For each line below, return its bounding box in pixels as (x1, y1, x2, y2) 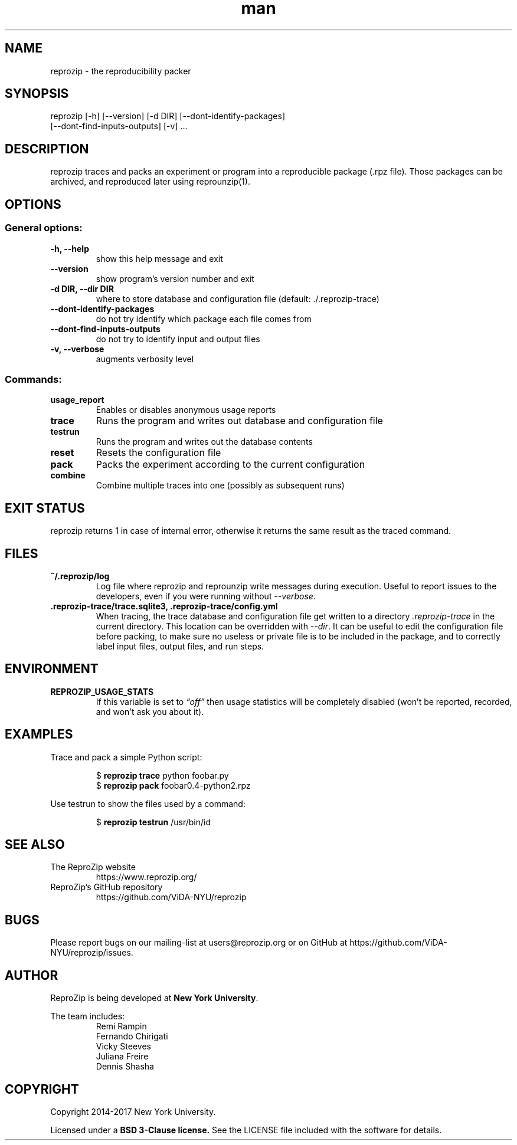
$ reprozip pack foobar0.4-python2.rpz (96, 780, 251, 790)
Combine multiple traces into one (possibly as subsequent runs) (96, 480, 345, 491)
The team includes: (50, 1011, 125, 1022)
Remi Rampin (96, 1021, 147, 1032)
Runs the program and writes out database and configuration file (96, 415, 383, 427)
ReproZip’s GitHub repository (50, 882, 163, 893)
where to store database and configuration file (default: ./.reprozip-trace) (96, 293, 379, 304)
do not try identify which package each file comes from (96, 313, 312, 324)
